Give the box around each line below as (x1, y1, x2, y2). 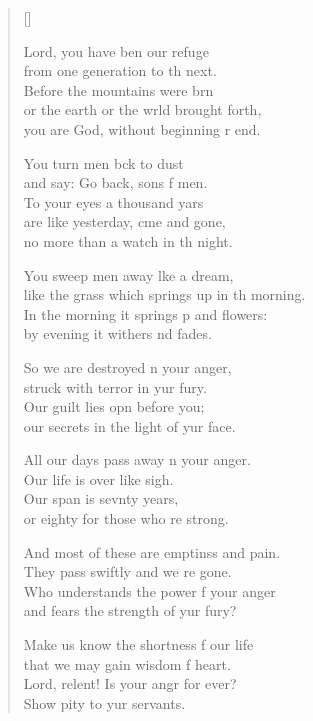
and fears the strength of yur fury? (23, 600, 237, 621)
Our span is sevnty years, (23, 488, 179, 509)
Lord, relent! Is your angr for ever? (23, 673, 237, 694)
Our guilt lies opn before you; (23, 396, 205, 417)
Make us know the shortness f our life (23, 634, 254, 655)
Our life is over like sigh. (23, 468, 174, 489)
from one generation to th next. (23, 60, 217, 81)
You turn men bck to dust (23, 152, 184, 173)
